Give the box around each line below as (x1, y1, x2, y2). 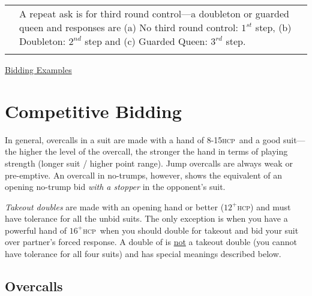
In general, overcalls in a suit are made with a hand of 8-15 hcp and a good (5, 133, 281, 146)
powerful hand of (5, 223, 67, 236)
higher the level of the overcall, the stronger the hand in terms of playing (19, 145, 288, 158)
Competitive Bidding (5, 98, 182, 123)
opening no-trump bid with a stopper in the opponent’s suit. (5, 180, 226, 193)
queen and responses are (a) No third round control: (19, 20, 238, 34)
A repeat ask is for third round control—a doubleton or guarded (19, 7, 289, 20)
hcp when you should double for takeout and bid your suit (83, 223, 299, 236)
